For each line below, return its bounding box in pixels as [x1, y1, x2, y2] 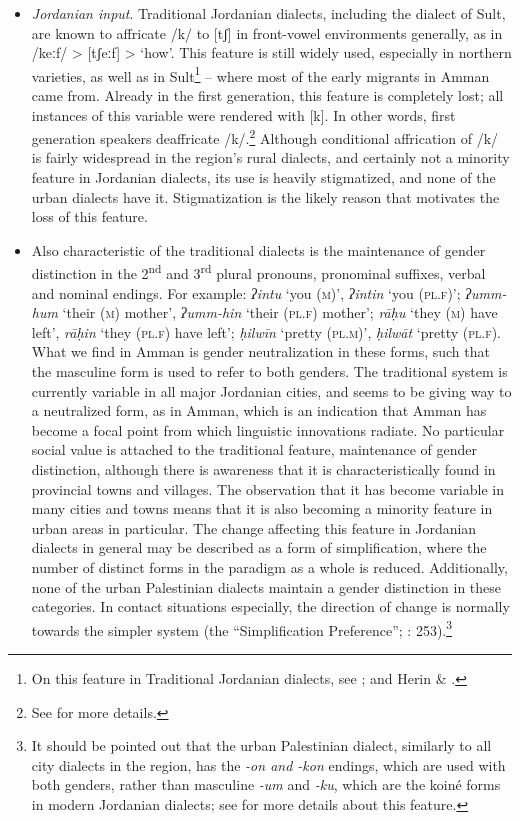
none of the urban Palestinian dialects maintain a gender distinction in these [31, 576, 502, 597]
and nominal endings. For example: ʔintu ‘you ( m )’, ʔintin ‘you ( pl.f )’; [31, 282, 461, 303]
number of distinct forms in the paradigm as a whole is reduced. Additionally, [31, 557, 508, 577]
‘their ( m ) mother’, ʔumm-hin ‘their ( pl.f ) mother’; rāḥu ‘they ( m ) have [62, 302, 498, 323]
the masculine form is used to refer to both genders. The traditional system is [31, 361, 508, 382]
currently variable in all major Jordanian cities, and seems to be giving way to [31, 380, 512, 401]
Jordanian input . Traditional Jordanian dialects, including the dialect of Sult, [31, 3, 506, 23]
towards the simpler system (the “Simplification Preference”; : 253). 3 [31, 616, 453, 640]
